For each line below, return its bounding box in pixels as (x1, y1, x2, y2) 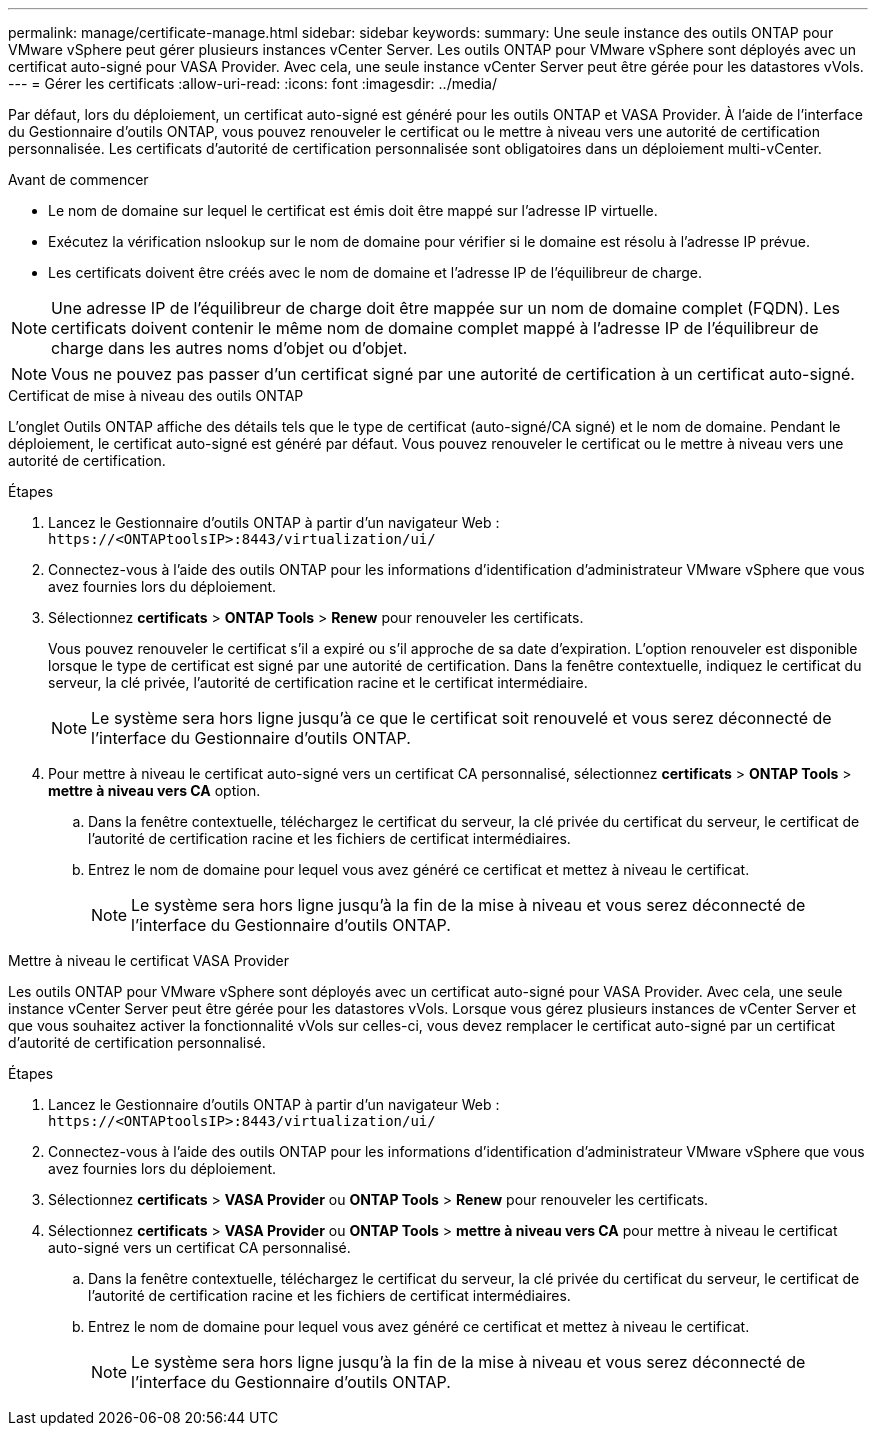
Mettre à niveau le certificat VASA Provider (8, 952, 290, 969)
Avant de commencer (8, 171, 149, 188)
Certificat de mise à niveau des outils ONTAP (8, 387, 304, 404)
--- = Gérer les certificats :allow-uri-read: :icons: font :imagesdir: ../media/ (8, 75, 497, 92)
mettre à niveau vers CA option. (48, 782, 261, 799)
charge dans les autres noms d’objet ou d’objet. (51, 338, 408, 358)
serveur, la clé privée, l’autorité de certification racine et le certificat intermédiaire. (48, 674, 588, 691)
